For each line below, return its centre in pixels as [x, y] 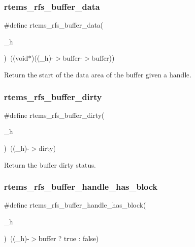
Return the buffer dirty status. [50, 164]
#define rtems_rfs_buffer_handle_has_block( [75, 205]
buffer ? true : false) [69, 238]
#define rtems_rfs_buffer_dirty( [54, 115]
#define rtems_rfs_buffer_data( [54, 25]
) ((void [16, 58]
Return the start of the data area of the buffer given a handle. [98, 74]
